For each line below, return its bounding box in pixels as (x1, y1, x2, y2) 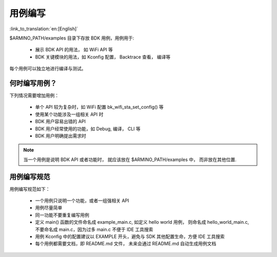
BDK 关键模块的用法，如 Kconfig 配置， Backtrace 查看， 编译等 (35, 54, 171, 60)
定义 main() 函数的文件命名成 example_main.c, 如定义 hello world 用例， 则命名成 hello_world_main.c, (35, 219, 249, 225)
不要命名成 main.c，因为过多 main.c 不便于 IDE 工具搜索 (35, 226, 153, 232)
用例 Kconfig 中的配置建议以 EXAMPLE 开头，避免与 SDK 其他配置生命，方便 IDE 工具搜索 (35, 233, 225, 240)
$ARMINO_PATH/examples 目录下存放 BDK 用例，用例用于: (9, 35, 134, 41)
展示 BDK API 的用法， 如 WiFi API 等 (35, 47, 113, 53)
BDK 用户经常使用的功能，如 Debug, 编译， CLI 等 (35, 126, 141, 132)
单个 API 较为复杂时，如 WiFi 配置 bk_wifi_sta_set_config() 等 (35, 104, 164, 110)
